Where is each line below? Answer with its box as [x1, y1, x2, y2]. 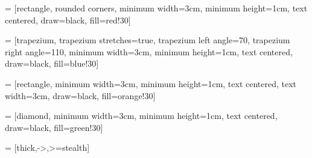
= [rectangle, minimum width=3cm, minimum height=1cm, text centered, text [5, 77, 297, 90]
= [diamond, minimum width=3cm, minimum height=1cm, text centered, [5, 109, 278, 122]
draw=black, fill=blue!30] [5, 57, 99, 70]
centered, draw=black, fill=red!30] [5, 13, 131, 26]
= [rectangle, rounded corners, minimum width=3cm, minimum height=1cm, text [5, 2, 308, 14]
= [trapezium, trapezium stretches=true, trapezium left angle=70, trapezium [5, 34, 290, 46]
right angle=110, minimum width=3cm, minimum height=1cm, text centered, [5, 45, 293, 58]
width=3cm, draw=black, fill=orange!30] [5, 89, 156, 102]
